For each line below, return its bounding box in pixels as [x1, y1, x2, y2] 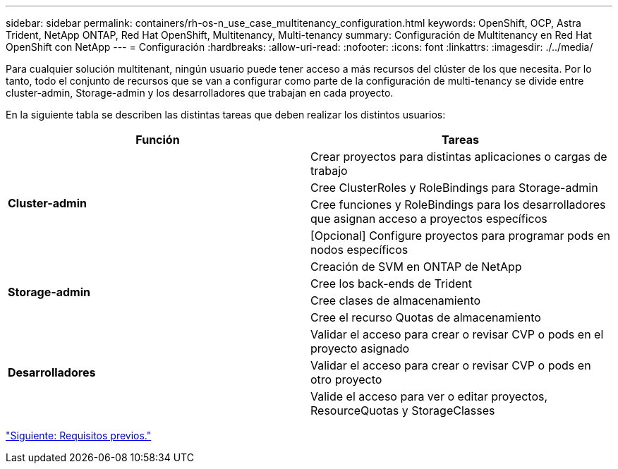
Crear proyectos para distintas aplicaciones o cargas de [310, 150, 607, 164]
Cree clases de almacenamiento [310, 293, 481, 307]
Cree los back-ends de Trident [310, 276, 472, 291]
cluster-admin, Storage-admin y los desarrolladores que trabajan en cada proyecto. [6, 87, 394, 99]
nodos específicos [310, 243, 408, 257]
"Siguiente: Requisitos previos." [6, 430, 152, 441]
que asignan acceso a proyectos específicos [310, 212, 547, 226]
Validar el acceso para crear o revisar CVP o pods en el [310, 327, 604, 341]
